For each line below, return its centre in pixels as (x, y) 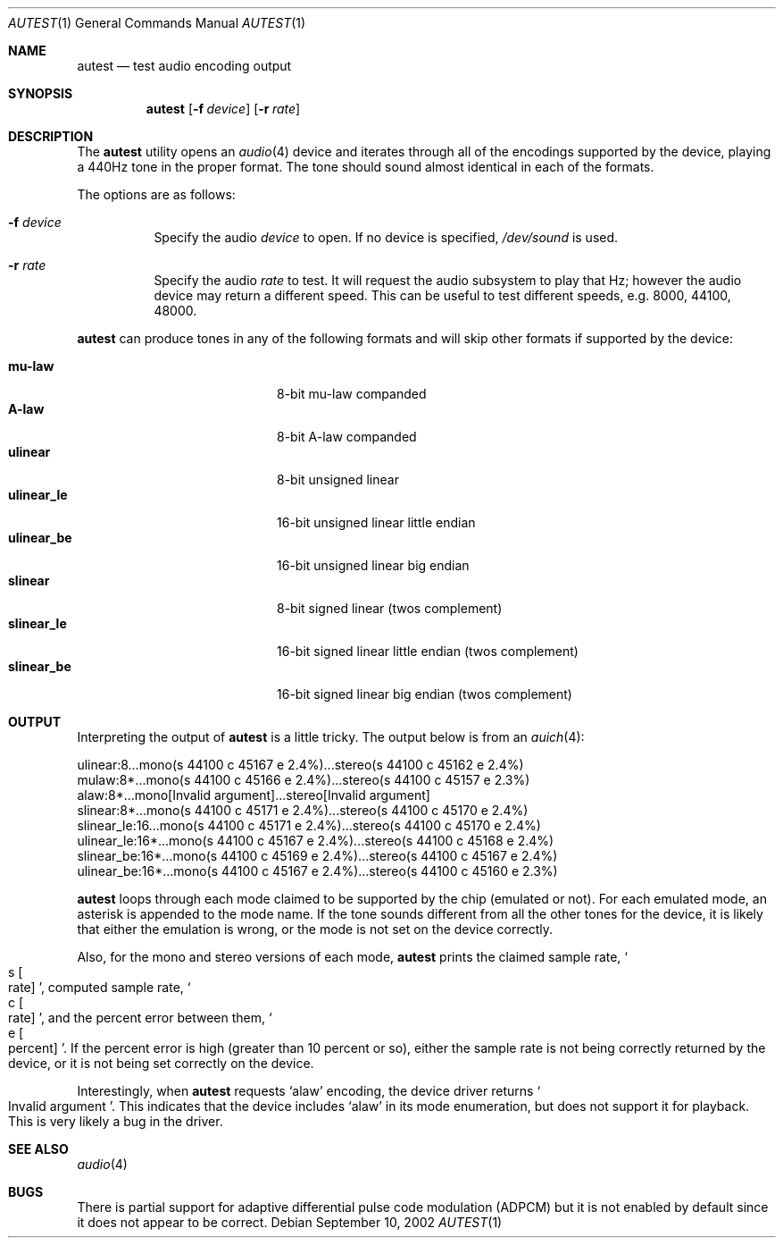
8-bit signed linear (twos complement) (390, 608)
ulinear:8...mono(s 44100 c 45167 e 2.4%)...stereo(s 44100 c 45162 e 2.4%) (300, 765)
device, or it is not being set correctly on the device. (161, 1063)
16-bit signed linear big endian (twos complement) (425, 694)
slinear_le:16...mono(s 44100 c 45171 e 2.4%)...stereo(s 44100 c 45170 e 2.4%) (309, 825)
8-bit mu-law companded (352, 394)
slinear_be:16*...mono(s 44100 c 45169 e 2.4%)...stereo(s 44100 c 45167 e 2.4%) (317, 856)
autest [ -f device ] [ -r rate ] (223, 109)
